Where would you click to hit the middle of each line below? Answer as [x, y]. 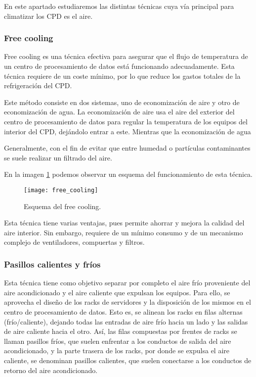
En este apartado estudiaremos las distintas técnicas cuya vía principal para [119, 6]
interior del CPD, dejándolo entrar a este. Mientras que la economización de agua [128, 131]
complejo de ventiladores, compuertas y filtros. [74, 242]
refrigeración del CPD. [38, 85]
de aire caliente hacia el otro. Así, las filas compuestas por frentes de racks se [121, 331]
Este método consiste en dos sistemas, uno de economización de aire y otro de [122, 102]
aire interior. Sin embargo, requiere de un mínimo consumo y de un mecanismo [124, 232]
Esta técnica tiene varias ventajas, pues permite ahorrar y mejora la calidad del [124, 223]
